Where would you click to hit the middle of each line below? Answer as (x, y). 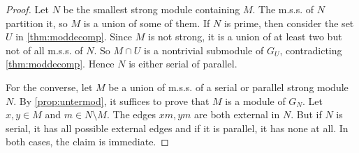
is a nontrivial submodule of (204, 50)
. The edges (131, 114)
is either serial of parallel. (183, 64)
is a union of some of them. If (147, 23)
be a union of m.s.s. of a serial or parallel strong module (228, 87)
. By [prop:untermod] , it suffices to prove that (111, 100)
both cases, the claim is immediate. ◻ (87, 142)
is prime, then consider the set (289, 23)
